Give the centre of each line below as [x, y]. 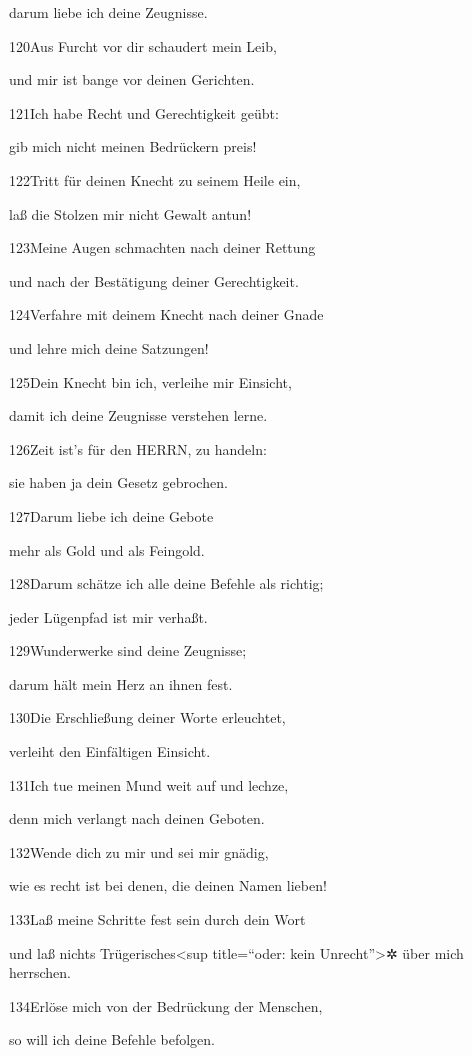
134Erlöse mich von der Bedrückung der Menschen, [166, 1005]
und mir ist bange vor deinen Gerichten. [132, 79]
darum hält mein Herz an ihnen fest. [121, 683]
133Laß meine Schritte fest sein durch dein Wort [157, 919]
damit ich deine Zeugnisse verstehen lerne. [138, 415]
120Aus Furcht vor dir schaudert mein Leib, [143, 45]
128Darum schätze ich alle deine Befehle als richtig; [166, 583]
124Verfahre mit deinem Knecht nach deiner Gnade [166, 314]
